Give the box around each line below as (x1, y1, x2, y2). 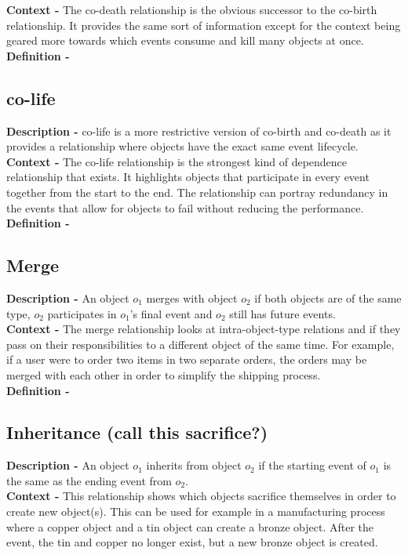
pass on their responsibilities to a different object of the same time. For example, (6, 336, 395, 352)
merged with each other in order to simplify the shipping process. (6, 366, 321, 383)
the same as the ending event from (6, 472, 172, 488)
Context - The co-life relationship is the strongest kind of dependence (6, 153, 348, 169)
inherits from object (146, 457, 242, 473)
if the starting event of (258, 457, 366, 473)
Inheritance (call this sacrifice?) (6, 420, 268, 444)
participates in (47, 305, 117, 321)
